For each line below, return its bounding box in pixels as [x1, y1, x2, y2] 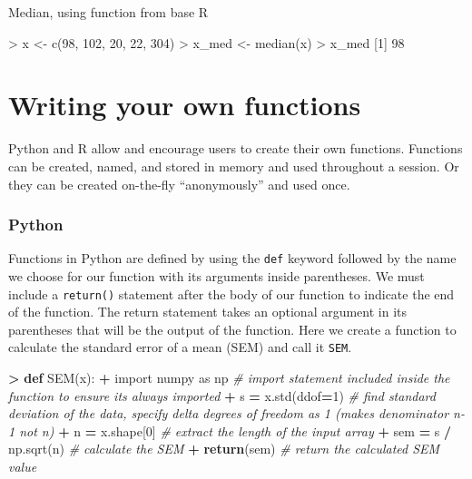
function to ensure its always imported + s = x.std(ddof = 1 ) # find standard [8, 386, 436, 405]
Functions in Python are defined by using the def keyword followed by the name [8, 249, 457, 268]
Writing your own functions [8, 86, 361, 123]
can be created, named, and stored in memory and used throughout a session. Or [8, 156, 459, 175]
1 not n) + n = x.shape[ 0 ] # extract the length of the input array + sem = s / [8, 421, 452, 440]
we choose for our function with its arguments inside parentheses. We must [8, 266, 425, 285]
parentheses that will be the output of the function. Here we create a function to [8, 319, 457, 338]
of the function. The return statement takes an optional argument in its [8, 302, 408, 321]
